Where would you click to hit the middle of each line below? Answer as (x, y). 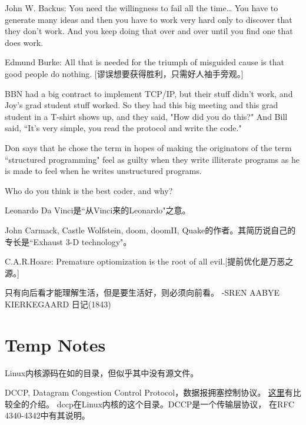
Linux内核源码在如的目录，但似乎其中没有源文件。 (102, 372)
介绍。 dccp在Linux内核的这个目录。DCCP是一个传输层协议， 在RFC (162, 404)
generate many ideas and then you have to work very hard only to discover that (149, 19)
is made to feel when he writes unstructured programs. (103, 171)
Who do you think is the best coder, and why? (89, 190)
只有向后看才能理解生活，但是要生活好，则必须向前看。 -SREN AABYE (142, 292)
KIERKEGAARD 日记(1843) (58, 304)
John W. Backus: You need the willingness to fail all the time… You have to (142, 8)
